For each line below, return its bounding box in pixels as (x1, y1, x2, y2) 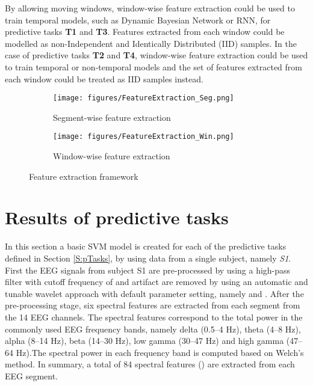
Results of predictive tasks (5, 205, 229, 230)
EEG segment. (5, 369, 58, 382)
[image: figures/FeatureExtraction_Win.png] (53, 132, 234, 141)
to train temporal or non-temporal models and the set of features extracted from (5, 60, 303, 73)
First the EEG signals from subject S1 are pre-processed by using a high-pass (5, 263, 291, 276)
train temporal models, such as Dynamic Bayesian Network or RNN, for (5, 13, 271, 26)
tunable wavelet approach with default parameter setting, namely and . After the (5, 287, 304, 299)
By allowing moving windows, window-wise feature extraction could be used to (5, 2, 295, 14)
